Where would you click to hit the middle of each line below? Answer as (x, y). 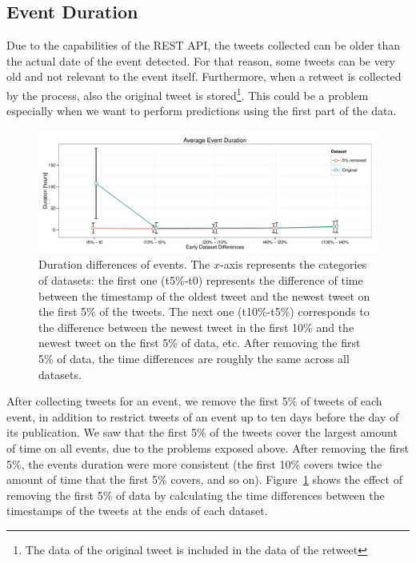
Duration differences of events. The (124, 264)
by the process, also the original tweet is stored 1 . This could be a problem (188, 94)
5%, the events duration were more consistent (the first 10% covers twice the (194, 463)
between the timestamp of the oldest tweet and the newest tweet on (204, 295)
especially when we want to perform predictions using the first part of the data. (202, 111)
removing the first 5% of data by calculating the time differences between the (196, 495)
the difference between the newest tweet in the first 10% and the (196, 327)
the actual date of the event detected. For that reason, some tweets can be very (201, 60)
